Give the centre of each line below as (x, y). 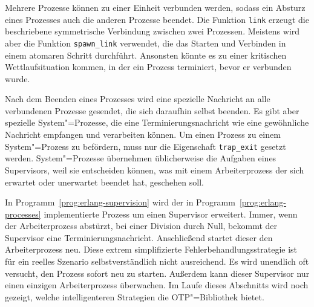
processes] (23, 214)
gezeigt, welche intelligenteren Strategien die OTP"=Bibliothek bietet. (135, 296)
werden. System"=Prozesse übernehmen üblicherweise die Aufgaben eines (141, 158)
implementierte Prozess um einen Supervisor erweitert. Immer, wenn (171, 214)
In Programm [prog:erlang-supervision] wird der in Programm (120, 202)
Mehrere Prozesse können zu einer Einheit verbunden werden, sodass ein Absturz (155, 7)
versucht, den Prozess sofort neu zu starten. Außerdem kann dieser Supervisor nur (157, 273)
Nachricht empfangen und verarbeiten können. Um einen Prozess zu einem (143, 134)
